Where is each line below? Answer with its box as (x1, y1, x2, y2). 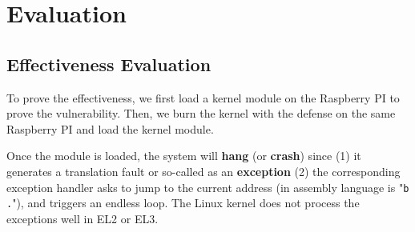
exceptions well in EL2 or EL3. (6, 210, 159, 226)
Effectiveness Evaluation (6, 51, 212, 76)
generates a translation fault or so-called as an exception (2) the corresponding (6, 162, 401, 179)
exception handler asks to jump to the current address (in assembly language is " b (6, 178, 409, 195)
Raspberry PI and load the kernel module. (6, 120, 214, 137)
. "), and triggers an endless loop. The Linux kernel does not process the (6, 194, 360, 211)
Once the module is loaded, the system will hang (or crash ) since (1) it (6, 147, 361, 164)
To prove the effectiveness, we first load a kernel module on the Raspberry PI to (6, 89, 400, 106)
